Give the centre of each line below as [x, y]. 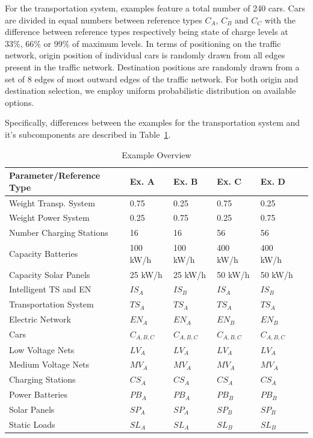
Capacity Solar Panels [50, 274]
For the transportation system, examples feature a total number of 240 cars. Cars [155, 8]
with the [280, 20]
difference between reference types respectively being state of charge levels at [147, 32]
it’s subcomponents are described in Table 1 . [88, 134]
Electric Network [40, 319]
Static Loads [32, 424]
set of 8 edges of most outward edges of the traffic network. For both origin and [152, 79]
